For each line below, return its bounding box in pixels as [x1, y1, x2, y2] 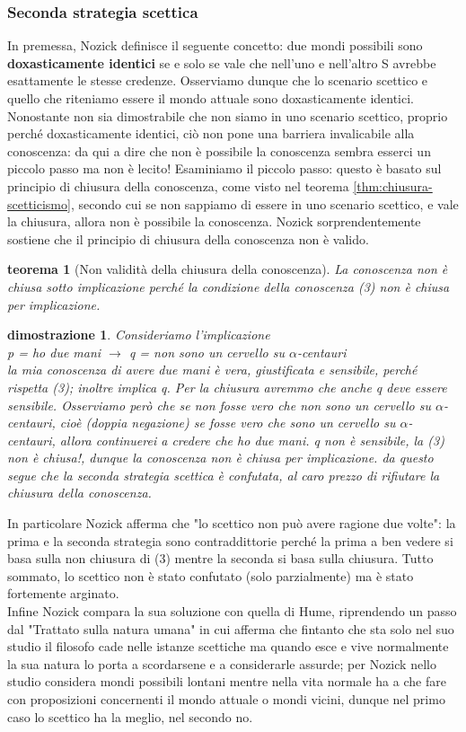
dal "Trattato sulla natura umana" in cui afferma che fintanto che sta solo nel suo [7, 619, 454, 638]
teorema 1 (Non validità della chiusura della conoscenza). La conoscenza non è [7, 260, 448, 278]
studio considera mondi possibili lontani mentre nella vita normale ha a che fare [7, 672, 446, 691]
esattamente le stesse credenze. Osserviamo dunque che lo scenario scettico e [7, 71, 428, 90]
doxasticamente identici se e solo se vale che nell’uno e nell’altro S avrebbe [7, 53, 436, 72]
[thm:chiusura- [353, 176, 433, 195]
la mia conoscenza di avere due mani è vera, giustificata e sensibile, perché [7, 360, 418, 379]
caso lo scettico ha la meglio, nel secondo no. [7, 707, 253, 726]
